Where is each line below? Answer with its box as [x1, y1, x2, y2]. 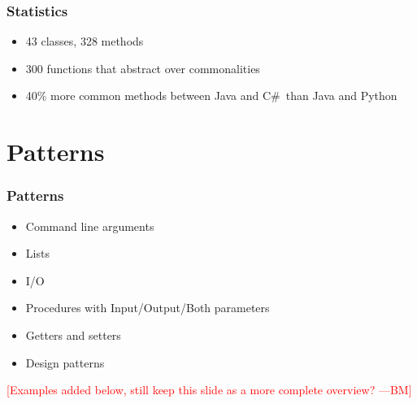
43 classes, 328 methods [25, 33, 144, 50]
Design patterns [25, 354, 105, 371]
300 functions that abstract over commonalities [25, 59, 260, 76]
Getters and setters [25, 326, 121, 343]
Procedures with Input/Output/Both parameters [25, 299, 270, 316]
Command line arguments [25, 217, 154, 234]
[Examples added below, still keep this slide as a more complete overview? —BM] [7, 381, 412, 398]
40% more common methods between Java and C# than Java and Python [25, 87, 397, 104]
